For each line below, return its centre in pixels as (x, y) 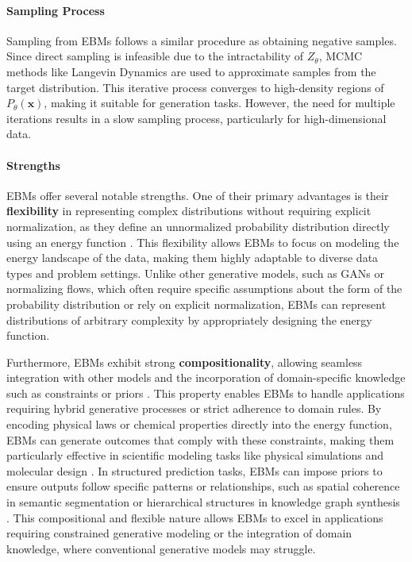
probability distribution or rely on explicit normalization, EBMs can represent (196, 304)
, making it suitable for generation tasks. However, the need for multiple (219, 103)
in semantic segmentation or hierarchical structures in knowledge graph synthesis (203, 502)
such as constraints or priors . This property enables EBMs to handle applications (206, 393)
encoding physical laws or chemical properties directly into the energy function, (199, 424)
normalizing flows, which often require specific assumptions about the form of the (204, 289)
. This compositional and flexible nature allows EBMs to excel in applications (195, 517)
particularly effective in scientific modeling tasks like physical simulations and (195, 455)
